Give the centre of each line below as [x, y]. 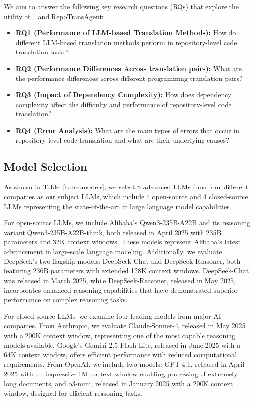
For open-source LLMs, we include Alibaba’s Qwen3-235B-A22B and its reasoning [127, 223]
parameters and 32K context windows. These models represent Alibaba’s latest [122, 242]
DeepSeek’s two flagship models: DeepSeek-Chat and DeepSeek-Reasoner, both [122, 261]
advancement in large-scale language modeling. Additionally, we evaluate [113, 251]
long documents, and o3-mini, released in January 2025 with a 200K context [119, 383]
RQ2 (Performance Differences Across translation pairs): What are [128, 68]
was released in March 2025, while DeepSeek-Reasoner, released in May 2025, [120, 280]
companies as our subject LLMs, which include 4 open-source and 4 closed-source [126, 196]
